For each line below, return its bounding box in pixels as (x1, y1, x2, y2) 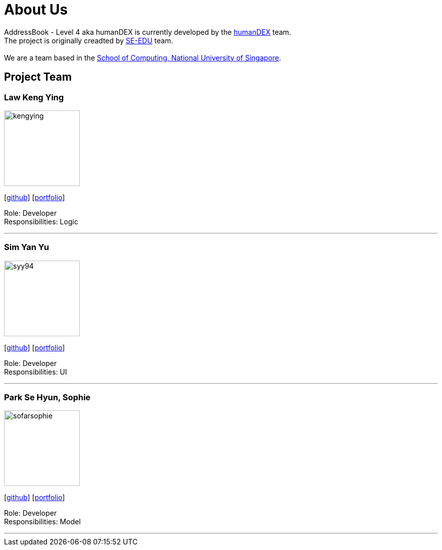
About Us (4, 1, 68, 18)
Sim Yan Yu (4, 242, 49, 253)
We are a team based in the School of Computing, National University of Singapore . (4, 53, 282, 62)
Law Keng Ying (4, 92, 64, 102)
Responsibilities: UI (4, 367, 67, 376)
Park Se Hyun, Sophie (4, 392, 91, 403)
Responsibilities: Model (4, 517, 81, 526)
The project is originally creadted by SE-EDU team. (4, 36, 173, 45)
